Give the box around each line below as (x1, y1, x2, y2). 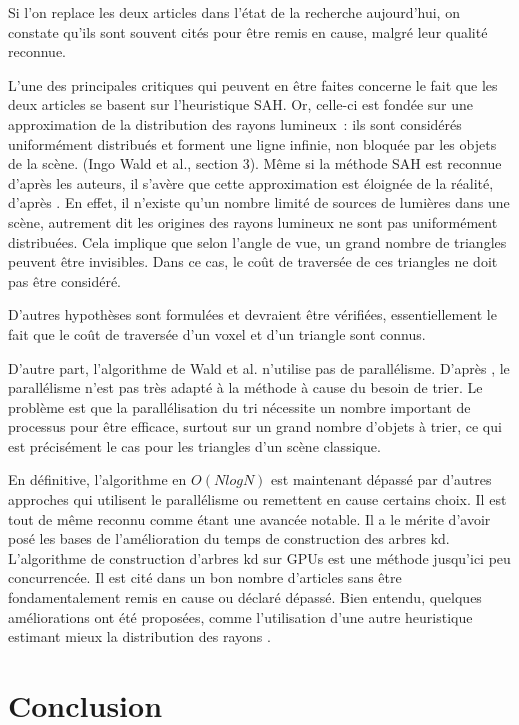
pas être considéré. (8, 270, 121, 291)
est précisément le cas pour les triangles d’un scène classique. (8, 435, 381, 456)
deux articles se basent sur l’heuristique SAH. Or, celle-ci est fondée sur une (8, 94, 474, 115)
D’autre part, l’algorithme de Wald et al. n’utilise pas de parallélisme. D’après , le (8, 357, 510, 378)
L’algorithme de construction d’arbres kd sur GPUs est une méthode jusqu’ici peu (8, 547, 511, 568)
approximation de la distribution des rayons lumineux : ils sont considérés (8, 113, 462, 134)
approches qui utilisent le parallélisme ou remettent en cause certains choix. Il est (8, 489, 507, 510)
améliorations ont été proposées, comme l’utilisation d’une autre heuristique (8, 606, 473, 627)
